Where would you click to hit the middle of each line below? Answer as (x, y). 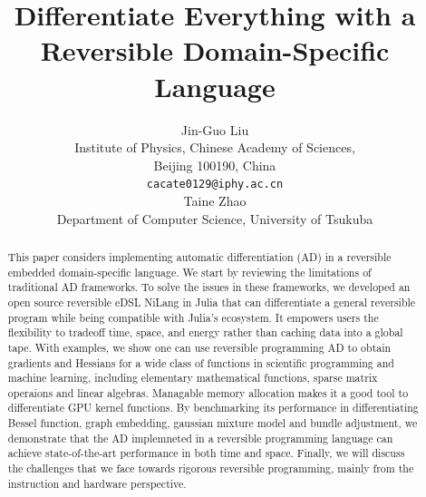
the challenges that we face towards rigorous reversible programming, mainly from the (211, 468)
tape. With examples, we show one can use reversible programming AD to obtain (199, 347)
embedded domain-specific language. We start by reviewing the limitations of (189, 272)
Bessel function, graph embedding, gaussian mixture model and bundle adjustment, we (213, 423)
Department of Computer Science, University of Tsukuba (215, 218)
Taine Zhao (215, 200)
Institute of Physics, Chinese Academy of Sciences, (215, 147)
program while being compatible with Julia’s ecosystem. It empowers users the (193, 317)
